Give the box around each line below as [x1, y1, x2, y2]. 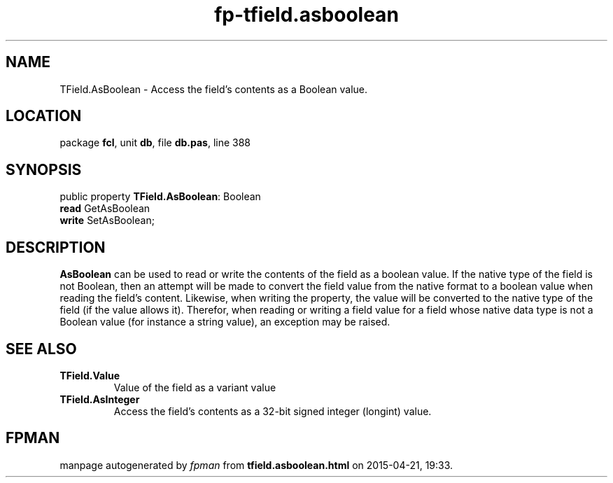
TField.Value [59, 369, 120, 381]
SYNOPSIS [6, 160, 82, 178]
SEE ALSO [6, 339, 77, 358]
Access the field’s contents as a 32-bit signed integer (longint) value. [113, 405, 432, 417]
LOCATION [6, 107, 82, 125]
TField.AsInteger [59, 393, 140, 405]
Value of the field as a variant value [113, 381, 276, 393]
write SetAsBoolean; [59, 214, 155, 227]
